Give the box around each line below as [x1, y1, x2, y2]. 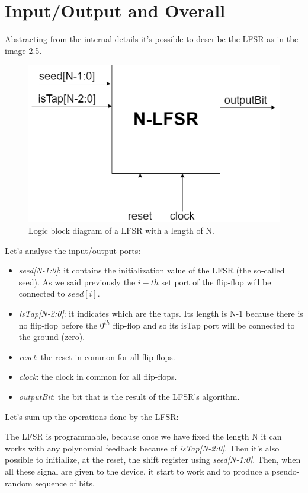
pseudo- [271, 465, 300, 477]
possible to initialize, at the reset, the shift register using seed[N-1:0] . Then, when [5, 453, 301, 466]
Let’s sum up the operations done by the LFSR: [5, 410, 179, 422]
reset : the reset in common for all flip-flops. [18, 350, 175, 362]
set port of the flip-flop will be [161, 275, 271, 288]
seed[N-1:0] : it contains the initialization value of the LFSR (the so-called [18, 264, 285, 276]
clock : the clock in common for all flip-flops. [18, 370, 177, 383]
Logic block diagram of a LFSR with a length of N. [28, 224, 214, 237]
